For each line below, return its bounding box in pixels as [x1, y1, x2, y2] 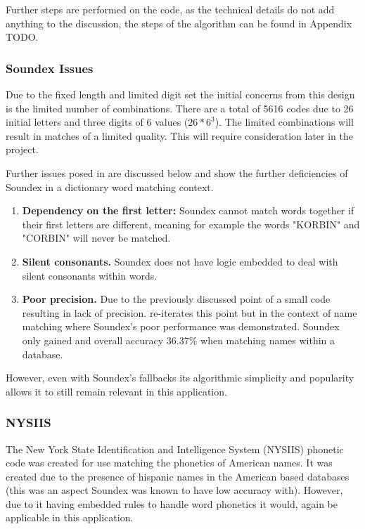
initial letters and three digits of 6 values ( [6, 115, 188, 129]
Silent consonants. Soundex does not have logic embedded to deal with [22, 254, 338, 268]
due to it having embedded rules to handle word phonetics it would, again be [6, 496, 338, 511]
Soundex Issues [6, 59, 94, 77]
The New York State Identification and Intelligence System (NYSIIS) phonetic [6, 441, 344, 456]
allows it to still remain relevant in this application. [6, 384, 227, 398]
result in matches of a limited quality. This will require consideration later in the [6, 128, 354, 143]
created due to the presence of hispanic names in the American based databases [6, 469, 350, 483]
